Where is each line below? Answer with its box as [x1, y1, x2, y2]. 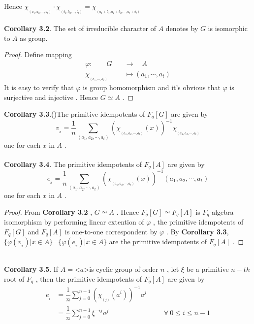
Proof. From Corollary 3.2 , [4, 206, 93, 217]
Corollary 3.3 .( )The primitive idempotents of [4, 108, 145, 119]
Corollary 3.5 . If [4, 263, 59, 274]
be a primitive [186, 263, 229, 274]
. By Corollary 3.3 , [166, 226, 229, 236]
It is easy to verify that [4, 82, 74, 93]
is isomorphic [208, 23, 248, 33]
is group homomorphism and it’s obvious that [83, 82, 221, 93]
